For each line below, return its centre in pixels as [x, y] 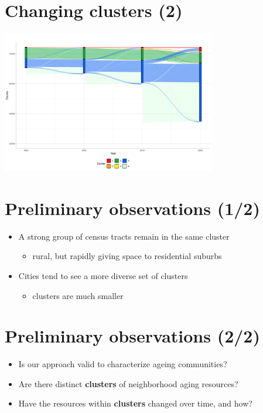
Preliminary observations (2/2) [132, 336]
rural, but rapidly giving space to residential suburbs [127, 256]
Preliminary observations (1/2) [132, 208]
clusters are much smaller [78, 295]
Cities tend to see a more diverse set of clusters [103, 275]
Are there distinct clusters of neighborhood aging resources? [128, 383]
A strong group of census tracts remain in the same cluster [124, 236]
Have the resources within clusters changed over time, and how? [135, 403]
